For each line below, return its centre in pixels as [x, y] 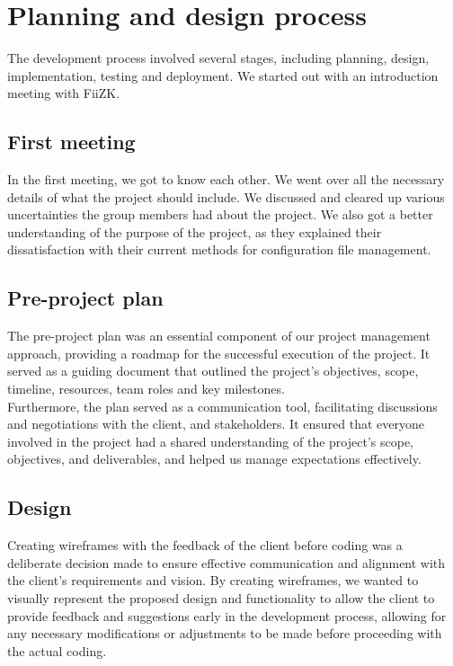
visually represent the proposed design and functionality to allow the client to [221, 598]
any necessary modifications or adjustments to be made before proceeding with [225, 633]
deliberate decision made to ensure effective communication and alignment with [226, 562]
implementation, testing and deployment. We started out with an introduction [223, 75]
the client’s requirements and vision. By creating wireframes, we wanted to [213, 580]
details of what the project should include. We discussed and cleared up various [226, 196]
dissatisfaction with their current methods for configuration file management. [219, 249]
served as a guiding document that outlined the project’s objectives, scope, [213, 371]
